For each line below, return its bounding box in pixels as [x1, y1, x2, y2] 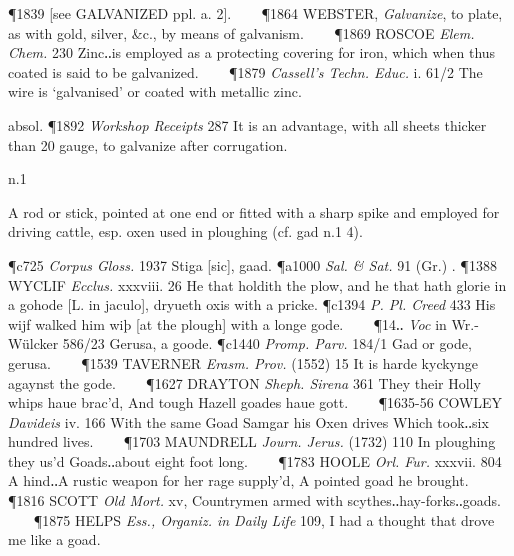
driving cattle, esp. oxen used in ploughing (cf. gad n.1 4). [8, 221, 363, 242]
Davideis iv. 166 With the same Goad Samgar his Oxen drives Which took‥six [8, 411, 489, 432]
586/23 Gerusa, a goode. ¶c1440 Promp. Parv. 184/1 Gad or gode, [62, 333, 472, 354]
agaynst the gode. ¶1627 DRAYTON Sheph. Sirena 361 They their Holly [8, 372, 481, 393]
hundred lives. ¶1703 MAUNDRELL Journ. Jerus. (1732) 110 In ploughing [8, 431, 496, 452]
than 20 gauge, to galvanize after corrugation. [8, 134, 288, 155]
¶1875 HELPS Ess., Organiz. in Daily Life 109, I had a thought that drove [33, 509, 495, 530]
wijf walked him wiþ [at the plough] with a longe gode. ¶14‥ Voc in [8, 313, 447, 334]
